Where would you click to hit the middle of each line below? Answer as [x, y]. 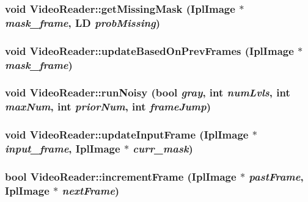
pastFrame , [276, 176]
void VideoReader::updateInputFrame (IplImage [127, 135]
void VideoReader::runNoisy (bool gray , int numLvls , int [148, 92]
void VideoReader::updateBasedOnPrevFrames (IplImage [149, 50]
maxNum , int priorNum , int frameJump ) [108, 106]
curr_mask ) [163, 149]
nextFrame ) [91, 190]
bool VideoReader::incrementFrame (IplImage [121, 176]
